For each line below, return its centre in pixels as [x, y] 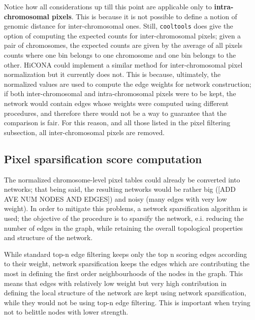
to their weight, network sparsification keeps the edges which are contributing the [127, 264]
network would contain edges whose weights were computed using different [116, 103]
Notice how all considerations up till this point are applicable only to [108, 6]
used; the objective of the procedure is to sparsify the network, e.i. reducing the [124, 218]
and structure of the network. [48, 237]
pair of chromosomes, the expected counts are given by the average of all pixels [123, 45]
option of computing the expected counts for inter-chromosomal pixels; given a [123, 35]
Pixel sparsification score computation [103, 159]
